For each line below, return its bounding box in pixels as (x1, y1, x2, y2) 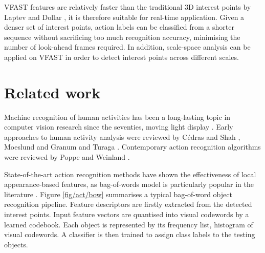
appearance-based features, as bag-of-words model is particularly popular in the (4, 179, 254, 189)
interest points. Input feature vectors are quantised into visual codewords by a (4, 209, 249, 220)
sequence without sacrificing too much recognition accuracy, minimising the (4, 31, 240, 42)
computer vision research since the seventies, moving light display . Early (4, 121, 233, 132)
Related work (4, 81, 101, 102)
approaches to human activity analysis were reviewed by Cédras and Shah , (4, 131, 240, 142)
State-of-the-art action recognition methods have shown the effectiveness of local (4, 168, 256, 179)
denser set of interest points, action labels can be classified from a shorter (4, 22, 234, 32)
